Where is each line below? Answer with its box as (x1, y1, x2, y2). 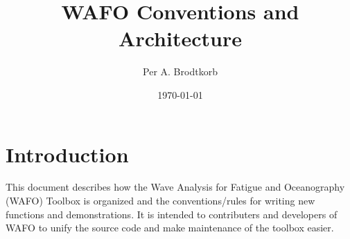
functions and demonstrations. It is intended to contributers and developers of (6, 207, 338, 221)
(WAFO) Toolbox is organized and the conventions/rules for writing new (6, 193, 315, 208)
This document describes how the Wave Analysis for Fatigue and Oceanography (6, 180, 345, 194)
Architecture (119, 24, 242, 52)
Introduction (6, 140, 129, 168)
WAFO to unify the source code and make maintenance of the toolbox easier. (6, 220, 334, 235)
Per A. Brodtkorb (143, 64, 218, 79)
